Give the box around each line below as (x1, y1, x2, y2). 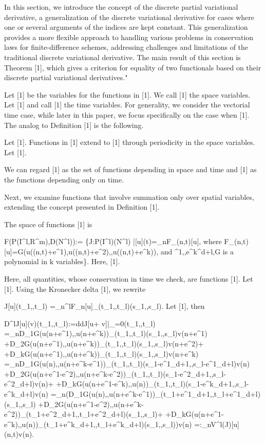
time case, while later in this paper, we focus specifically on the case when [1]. (4, 109, 250, 120)
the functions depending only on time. (4, 174, 124, 184)
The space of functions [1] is (4, 218, 92, 229)
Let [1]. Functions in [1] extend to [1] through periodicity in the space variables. (4, 137, 255, 147)
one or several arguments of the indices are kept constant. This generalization (4, 22, 248, 32)
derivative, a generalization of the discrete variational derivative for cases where (4, 11, 254, 22)
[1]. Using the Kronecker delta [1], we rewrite (4, 283, 146, 294)
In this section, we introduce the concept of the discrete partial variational (4, 2, 238, 12)
